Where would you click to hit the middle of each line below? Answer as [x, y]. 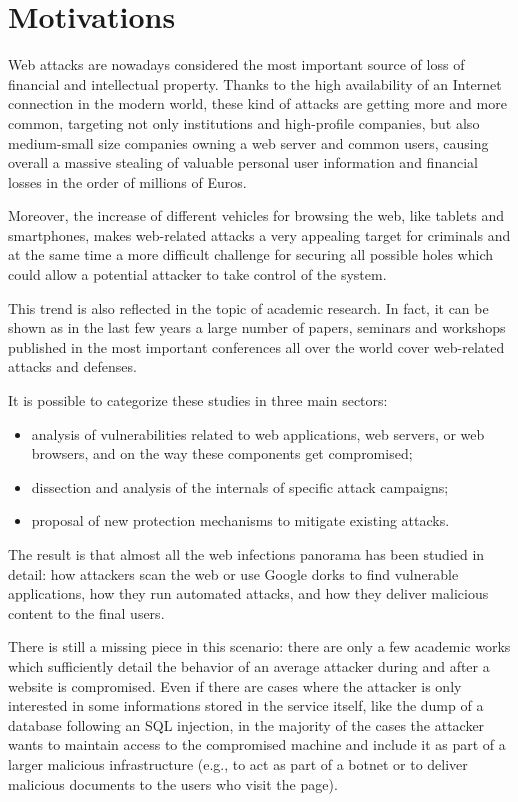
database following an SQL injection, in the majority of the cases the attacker [246, 724]
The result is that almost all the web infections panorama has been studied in [246, 554]
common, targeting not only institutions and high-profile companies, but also [244, 122]
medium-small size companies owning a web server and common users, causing [248, 142]
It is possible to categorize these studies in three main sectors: [198, 400]
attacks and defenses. [72, 366]
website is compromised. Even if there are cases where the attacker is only [235, 685]
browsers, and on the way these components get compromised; [222, 453]
